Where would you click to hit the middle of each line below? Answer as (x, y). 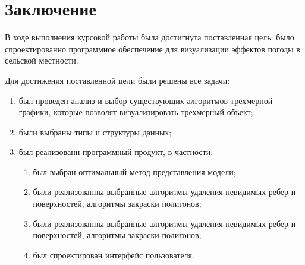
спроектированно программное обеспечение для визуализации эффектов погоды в (152, 48)
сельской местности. (42, 60)
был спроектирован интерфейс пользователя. (114, 255)
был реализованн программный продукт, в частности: (116, 152)
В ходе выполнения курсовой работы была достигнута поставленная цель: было (150, 37)
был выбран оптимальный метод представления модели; (134, 171)
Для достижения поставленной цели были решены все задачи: (117, 80)
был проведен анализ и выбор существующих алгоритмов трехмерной (146, 100)
